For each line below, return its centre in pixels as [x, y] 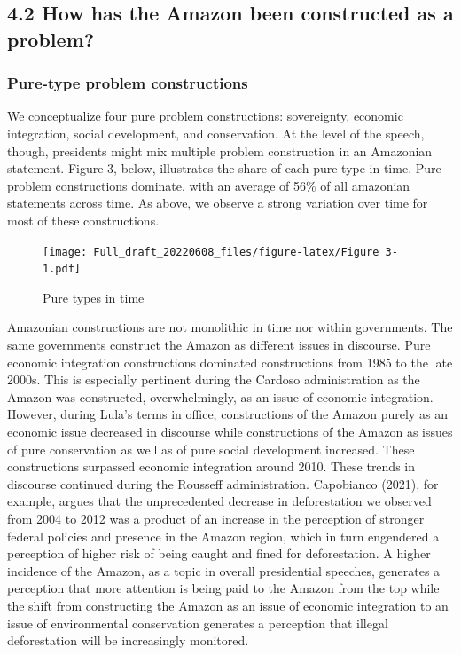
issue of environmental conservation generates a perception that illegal [198, 623]
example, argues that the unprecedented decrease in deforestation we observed [219, 501]
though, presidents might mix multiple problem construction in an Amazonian [220, 150]
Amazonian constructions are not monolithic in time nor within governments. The [230, 327]
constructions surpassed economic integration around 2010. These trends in [211, 466]
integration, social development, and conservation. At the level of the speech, [216, 133]
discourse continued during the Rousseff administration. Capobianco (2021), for [223, 483]
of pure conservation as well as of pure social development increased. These [211, 449]
